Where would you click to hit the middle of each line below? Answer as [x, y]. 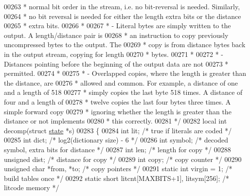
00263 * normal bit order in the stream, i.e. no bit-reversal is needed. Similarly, [122, 6]
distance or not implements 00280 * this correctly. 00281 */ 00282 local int [116, 121]
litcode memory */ [32, 187]
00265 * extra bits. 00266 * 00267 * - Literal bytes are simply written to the [117, 26]
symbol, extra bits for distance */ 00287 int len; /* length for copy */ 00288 [117, 149]
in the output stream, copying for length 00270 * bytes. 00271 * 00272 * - [114, 54]
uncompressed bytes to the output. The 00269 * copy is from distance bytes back [125, 45]
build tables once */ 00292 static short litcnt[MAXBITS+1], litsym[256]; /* [116, 178]
